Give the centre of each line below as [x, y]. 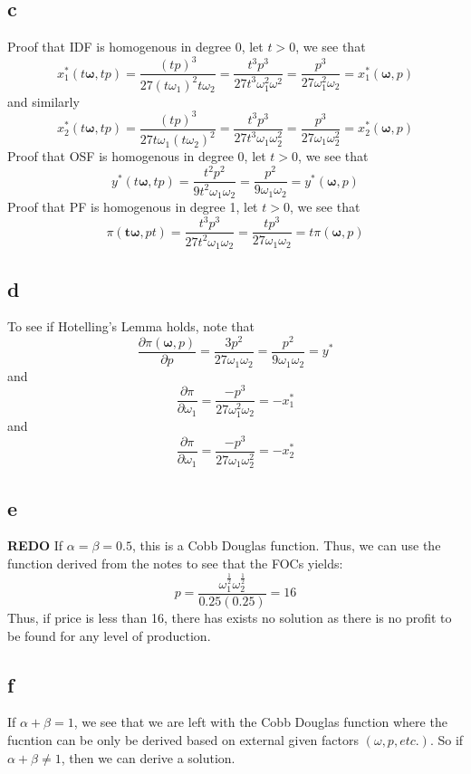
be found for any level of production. [109, 635]
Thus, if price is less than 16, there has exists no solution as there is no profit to [230, 618]
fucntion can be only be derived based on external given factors [183, 740]
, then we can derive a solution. [148, 757]
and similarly [43, 101]
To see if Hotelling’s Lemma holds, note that [131, 326]
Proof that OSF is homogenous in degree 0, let [137, 156]
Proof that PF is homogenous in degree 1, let [133, 207]
